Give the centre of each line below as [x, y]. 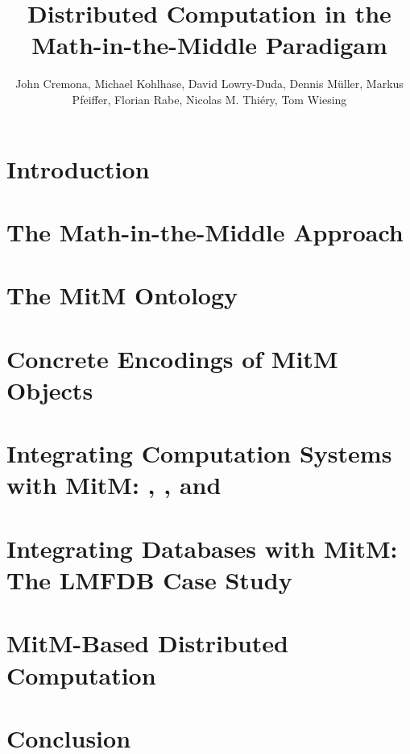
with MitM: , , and [114, 485]
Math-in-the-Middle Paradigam [209, 45]
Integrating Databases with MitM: [202, 548]
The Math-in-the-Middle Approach [205, 231]
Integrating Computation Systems [199, 453]
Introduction [78, 168]
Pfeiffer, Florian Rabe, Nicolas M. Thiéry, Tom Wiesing [209, 99]
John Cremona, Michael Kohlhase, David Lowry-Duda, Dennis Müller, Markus [209, 84]
